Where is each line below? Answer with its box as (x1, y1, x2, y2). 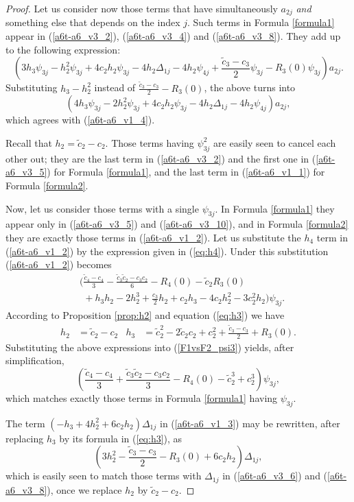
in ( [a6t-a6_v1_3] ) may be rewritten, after (159, 416, 340, 430)
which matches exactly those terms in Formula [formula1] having (5, 391, 278, 405)
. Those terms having (105, 135, 194, 150)
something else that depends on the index (5, 15, 180, 29)
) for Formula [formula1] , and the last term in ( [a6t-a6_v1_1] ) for (47, 165, 325, 179)
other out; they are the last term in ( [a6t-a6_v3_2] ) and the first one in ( (5, 151, 316, 165)
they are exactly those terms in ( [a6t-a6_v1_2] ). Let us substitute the (5, 230, 301, 244)
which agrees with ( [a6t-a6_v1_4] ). (5, 112, 155, 127)
